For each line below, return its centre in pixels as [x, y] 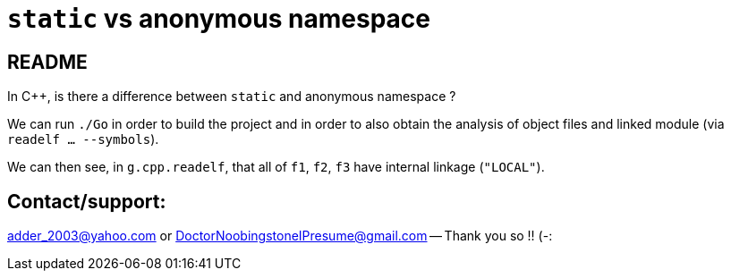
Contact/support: [87, 201]
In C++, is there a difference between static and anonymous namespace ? [232, 97]
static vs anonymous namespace [219, 19]
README [47, 62]
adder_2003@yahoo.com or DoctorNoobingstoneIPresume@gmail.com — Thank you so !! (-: [280, 236]
